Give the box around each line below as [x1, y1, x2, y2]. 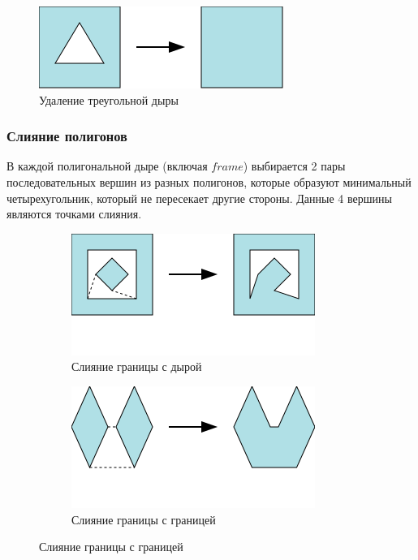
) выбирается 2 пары [243, 157, 346, 174]
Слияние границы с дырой [71, 358, 202, 375]
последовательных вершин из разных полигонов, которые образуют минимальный [6, 174, 412, 190]
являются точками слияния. [6, 205, 142, 222]
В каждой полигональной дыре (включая [6, 157, 208, 174]
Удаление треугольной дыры [39, 91, 179, 108]
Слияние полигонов [6, 126, 127, 146]
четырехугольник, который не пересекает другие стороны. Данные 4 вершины [6, 189, 392, 206]
